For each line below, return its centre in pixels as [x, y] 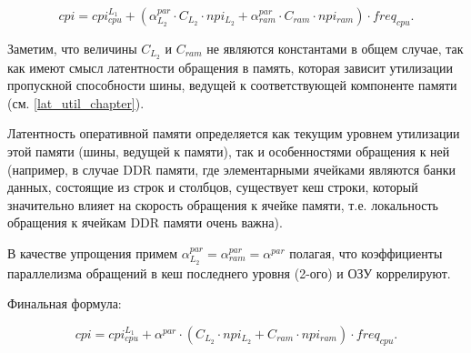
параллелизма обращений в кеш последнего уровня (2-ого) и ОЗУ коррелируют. [229, 272]
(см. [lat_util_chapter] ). [76, 102]
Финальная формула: [65, 303]
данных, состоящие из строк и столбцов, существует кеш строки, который [213, 187]
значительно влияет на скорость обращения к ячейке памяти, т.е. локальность [223, 204]
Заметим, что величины [72, 48]
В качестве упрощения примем [93, 253]
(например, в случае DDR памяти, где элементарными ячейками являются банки [231, 169]
